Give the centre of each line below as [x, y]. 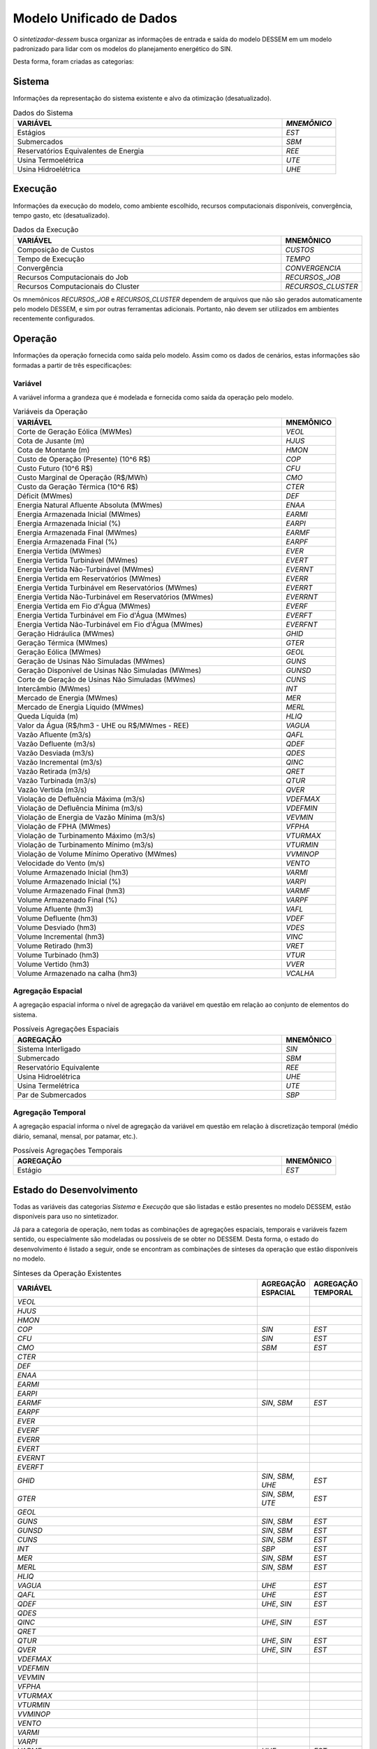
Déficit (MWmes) [45, 495]
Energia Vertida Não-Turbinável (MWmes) [86, 569]
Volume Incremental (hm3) [61, 936]
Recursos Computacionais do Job [73, 277]
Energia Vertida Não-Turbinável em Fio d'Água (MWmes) [110, 624]
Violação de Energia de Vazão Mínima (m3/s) [91, 817]
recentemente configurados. [54, 319]
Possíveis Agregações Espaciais [66, 1029]
